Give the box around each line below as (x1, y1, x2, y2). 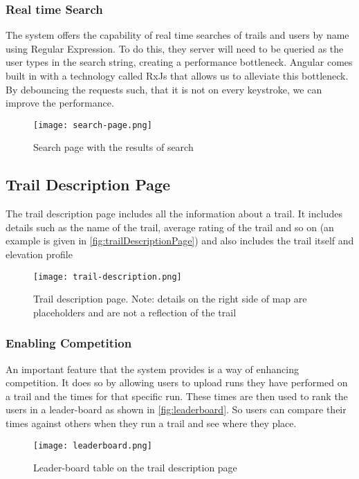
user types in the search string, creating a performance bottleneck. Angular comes (6, 55, 353, 69)
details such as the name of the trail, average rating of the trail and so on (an (6, 219, 334, 234)
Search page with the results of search (33, 140, 194, 154)
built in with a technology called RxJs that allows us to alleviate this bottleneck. (6, 69, 349, 82)
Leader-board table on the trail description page (33, 460, 237, 475)
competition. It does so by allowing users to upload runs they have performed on (6, 375, 348, 390)
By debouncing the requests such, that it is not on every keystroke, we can (6, 82, 322, 96)
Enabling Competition (6, 334, 132, 352)
